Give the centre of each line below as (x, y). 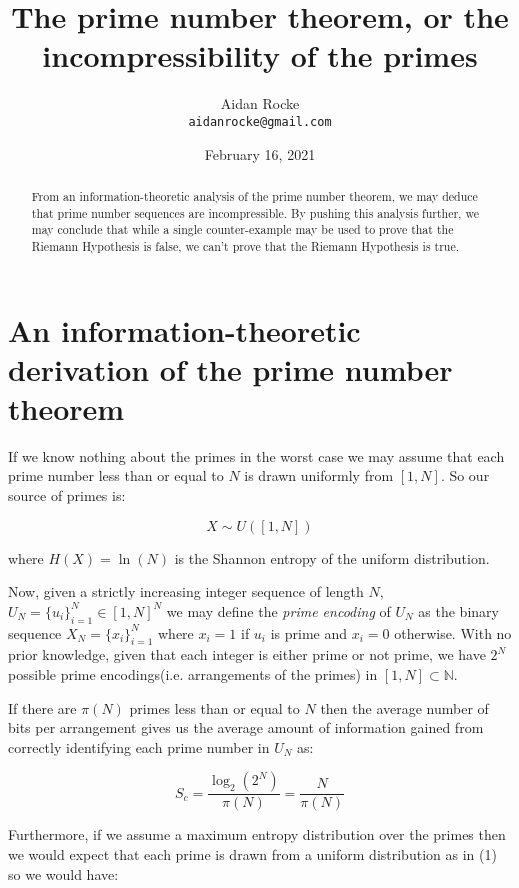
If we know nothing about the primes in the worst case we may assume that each (256, 455)
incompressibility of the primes (260, 55)
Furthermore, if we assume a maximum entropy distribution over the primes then (257, 834)
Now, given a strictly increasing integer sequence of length (186, 591)
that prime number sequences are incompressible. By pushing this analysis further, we (255, 212)
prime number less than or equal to (116, 475)
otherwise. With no (453, 632)
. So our (465, 475)
